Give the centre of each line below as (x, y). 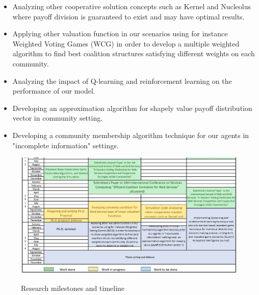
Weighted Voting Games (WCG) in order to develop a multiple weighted (126, 43)
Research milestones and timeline (73, 288)
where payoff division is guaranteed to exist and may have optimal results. (128, 16)
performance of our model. (54, 91)
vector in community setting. (58, 118)
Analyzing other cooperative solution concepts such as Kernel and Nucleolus (132, 6)
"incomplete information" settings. (66, 145)
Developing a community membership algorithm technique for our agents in (131, 135)
